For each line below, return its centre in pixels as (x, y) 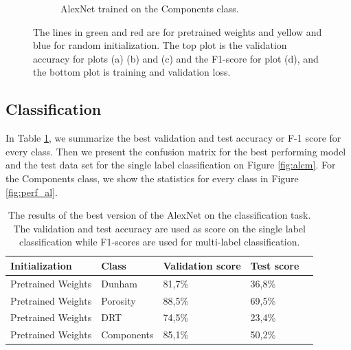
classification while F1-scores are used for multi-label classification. (159, 242)
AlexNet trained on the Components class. (150, 8)
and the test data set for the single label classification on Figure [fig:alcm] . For (171, 165)
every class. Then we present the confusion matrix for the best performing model (176, 151)
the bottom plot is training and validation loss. (132, 72)
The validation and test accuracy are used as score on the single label (159, 228)
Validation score (202, 265)
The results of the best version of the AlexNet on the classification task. (159, 215)
